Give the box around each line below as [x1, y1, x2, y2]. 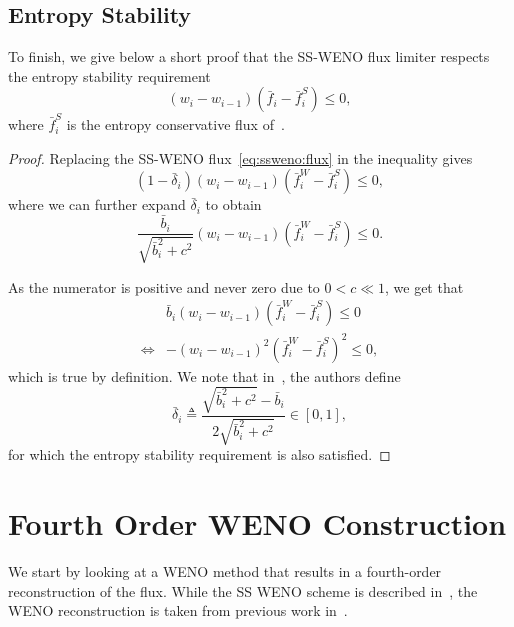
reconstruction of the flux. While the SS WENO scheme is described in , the [8, 580, 478, 601]
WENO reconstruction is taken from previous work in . [8, 600, 348, 621]
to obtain [205, 194, 262, 215]
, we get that [385, 276, 464, 297]
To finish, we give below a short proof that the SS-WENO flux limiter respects [8, 46, 490, 67]
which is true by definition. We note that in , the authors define [8, 365, 401, 386]
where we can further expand [8, 194, 186, 215]
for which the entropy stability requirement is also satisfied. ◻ [8, 444, 391, 465]
